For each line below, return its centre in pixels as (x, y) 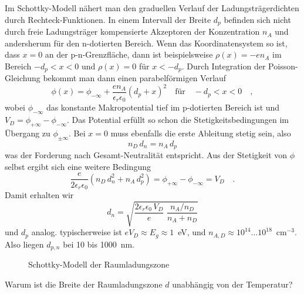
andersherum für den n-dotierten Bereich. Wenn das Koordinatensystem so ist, (146, 43)
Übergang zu (28, 133)
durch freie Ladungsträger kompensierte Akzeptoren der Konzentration (132, 31)
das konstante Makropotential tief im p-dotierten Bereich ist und (163, 107)
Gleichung (23, 78)
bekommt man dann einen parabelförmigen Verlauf (135, 78)
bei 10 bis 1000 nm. (99, 244)
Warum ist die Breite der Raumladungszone (84, 284)
